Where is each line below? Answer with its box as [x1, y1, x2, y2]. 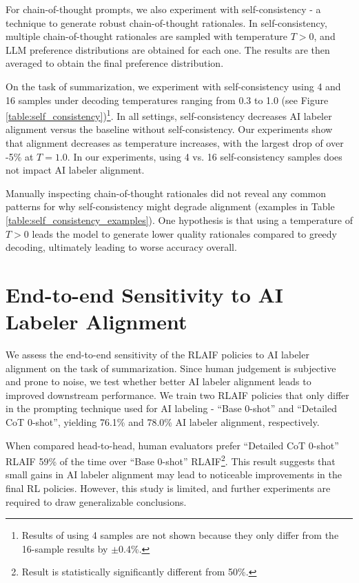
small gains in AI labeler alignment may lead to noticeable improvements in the [6, 467, 342, 482]
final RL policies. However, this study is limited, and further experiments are [6, 481, 331, 495]
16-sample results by [21, 541, 108, 555]
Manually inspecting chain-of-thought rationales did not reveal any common [6, 185, 326, 200]
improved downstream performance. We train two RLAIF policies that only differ [6, 387, 349, 402]
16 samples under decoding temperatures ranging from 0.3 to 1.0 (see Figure [6, 92, 329, 107]
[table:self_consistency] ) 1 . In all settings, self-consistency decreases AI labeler [6, 107, 332, 123]
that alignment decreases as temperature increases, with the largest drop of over [6, 136, 344, 150]
